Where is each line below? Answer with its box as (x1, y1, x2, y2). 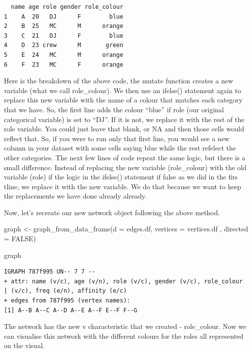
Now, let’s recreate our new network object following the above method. (4, 207, 220, 217)
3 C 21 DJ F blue (4, 32, 124, 39)
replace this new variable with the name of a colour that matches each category (4, 95, 243, 105)
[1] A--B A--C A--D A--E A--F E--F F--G (4, 306, 138, 314)
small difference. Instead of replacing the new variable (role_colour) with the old (4, 162, 247, 172)
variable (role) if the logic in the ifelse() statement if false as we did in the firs (4, 172, 238, 182)
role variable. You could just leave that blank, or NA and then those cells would (4, 124, 244, 134)
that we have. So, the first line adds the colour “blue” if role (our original (4, 104, 224, 114)
